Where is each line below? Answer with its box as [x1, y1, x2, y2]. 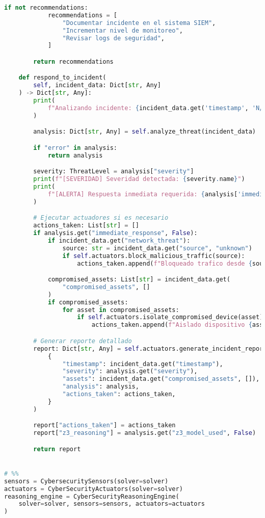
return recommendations [33, 58, 114, 65]
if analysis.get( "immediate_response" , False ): [33, 229, 198, 237]
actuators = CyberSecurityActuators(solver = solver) [4, 485, 183, 493]
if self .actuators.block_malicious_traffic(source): [62, 252, 245, 260]
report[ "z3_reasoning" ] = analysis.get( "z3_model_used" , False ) [33, 429, 256, 437]
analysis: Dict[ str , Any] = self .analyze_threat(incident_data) [33, 128, 256, 136]
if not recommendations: [4, 4, 88, 11]
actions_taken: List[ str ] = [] [33, 222, 139, 229]
